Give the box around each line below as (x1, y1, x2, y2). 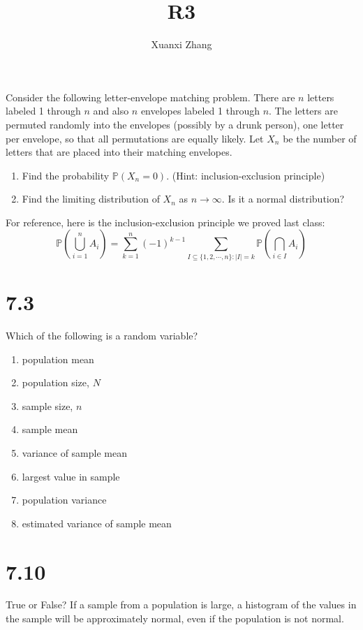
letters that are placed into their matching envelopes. (6, 145, 232, 159)
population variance (22, 492, 107, 507)
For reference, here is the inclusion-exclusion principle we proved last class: (6, 214, 325, 229)
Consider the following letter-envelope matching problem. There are (6, 89, 295, 104)
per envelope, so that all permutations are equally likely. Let (6, 131, 264, 145)
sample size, (22, 398, 73, 413)
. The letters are (269, 103, 338, 118)
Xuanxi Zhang (151, 37, 212, 52)
